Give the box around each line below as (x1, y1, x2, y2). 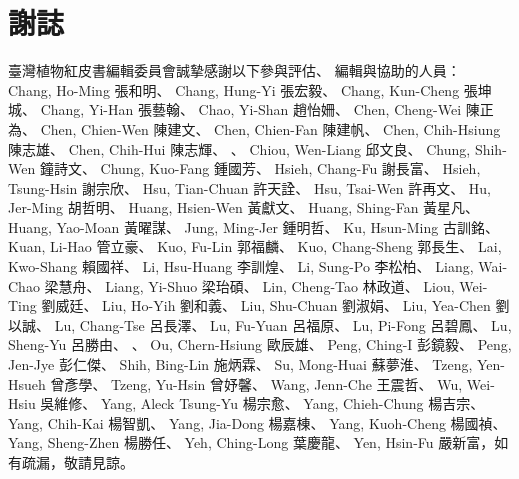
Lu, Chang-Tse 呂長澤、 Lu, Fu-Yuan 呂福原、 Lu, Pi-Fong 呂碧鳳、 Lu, (54, 314, 512, 335)
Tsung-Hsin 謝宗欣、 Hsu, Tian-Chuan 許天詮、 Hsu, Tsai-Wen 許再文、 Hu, (8, 177, 491, 198)
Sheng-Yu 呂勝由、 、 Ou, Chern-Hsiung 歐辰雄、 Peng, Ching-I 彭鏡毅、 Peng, (8, 334, 512, 355)
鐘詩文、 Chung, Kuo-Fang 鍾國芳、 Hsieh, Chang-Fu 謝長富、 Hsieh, (39, 158, 481, 179)
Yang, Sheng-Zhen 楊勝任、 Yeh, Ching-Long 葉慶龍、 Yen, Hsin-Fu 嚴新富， (8, 432, 495, 453)
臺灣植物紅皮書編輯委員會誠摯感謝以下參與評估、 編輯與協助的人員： (8, 60, 461, 81)
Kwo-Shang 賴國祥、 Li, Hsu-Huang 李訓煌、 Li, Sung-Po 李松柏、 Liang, (8, 256, 474, 277)
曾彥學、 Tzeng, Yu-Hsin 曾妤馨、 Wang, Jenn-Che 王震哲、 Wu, (50, 373, 463, 394)
